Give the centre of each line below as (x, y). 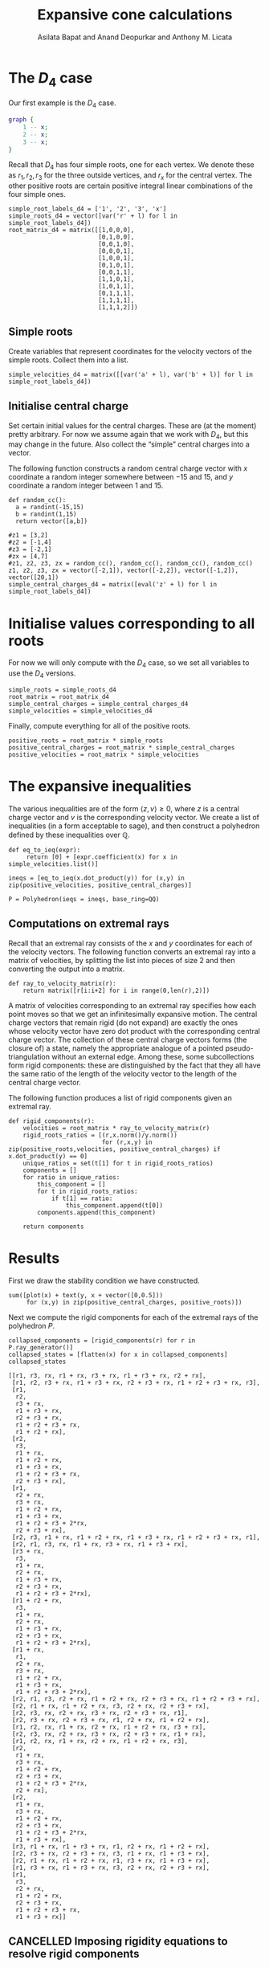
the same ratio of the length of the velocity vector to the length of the (123, 1073)
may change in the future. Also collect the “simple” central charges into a (129, 444)
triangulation (29, 1056)
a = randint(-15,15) (50, 508)
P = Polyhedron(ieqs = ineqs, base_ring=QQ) (84, 899)
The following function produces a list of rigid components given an (120, 1097)
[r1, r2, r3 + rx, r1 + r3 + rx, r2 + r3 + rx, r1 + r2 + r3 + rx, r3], (136, 1382)
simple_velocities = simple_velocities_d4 (80, 711)
